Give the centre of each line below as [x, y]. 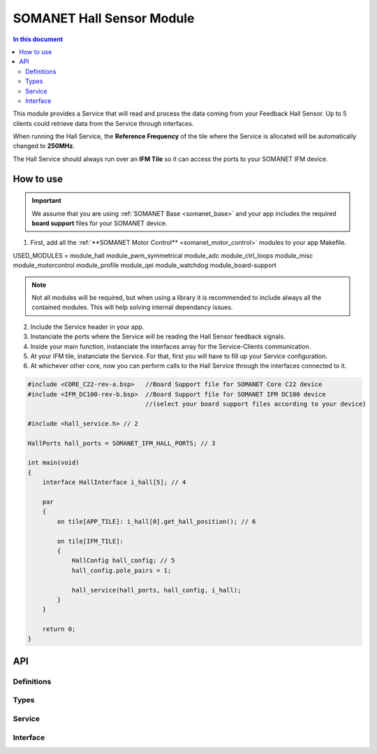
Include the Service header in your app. [87, 327]
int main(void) [53, 463]
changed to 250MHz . [44, 146]
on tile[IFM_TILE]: [90, 541]
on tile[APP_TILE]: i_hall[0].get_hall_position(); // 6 [156, 521]
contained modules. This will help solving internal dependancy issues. [132, 307]
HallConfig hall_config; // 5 [123, 561]
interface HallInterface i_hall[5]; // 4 [114, 482]
